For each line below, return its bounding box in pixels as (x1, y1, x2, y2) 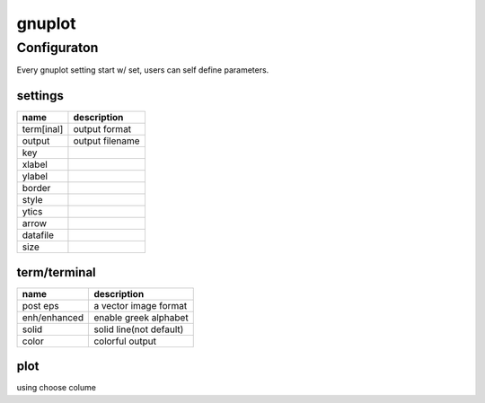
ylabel (22, 171, 48, 183)
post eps (22, 299, 59, 311)
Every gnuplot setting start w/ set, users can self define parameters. (16, 65, 269, 75)
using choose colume (16, 382, 96, 393)
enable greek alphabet (93, 311, 189, 323)
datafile (22, 229, 54, 241)
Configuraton (16, 39, 99, 56)
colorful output (93, 335, 157, 347)
